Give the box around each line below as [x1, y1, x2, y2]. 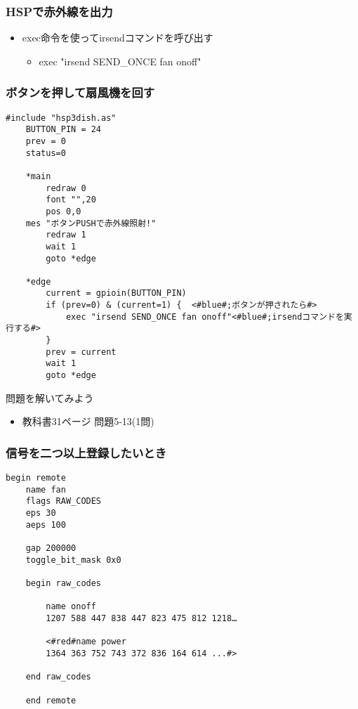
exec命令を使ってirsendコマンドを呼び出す [22, 30, 213, 45]
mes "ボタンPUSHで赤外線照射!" [25, 218, 157, 228]
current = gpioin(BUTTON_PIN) [46, 288, 187, 299]
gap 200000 [25, 543, 77, 554]
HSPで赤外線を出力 [6, 2, 113, 20]
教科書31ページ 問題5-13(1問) [22, 414, 154, 429]
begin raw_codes [25, 578, 102, 589]
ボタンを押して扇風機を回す [6, 84, 155, 101]
